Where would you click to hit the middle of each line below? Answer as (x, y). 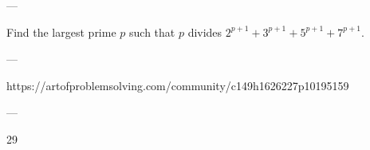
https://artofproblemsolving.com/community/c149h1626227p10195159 (178, 85)
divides (205, 32)
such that (152, 32)
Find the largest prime (61, 32)
